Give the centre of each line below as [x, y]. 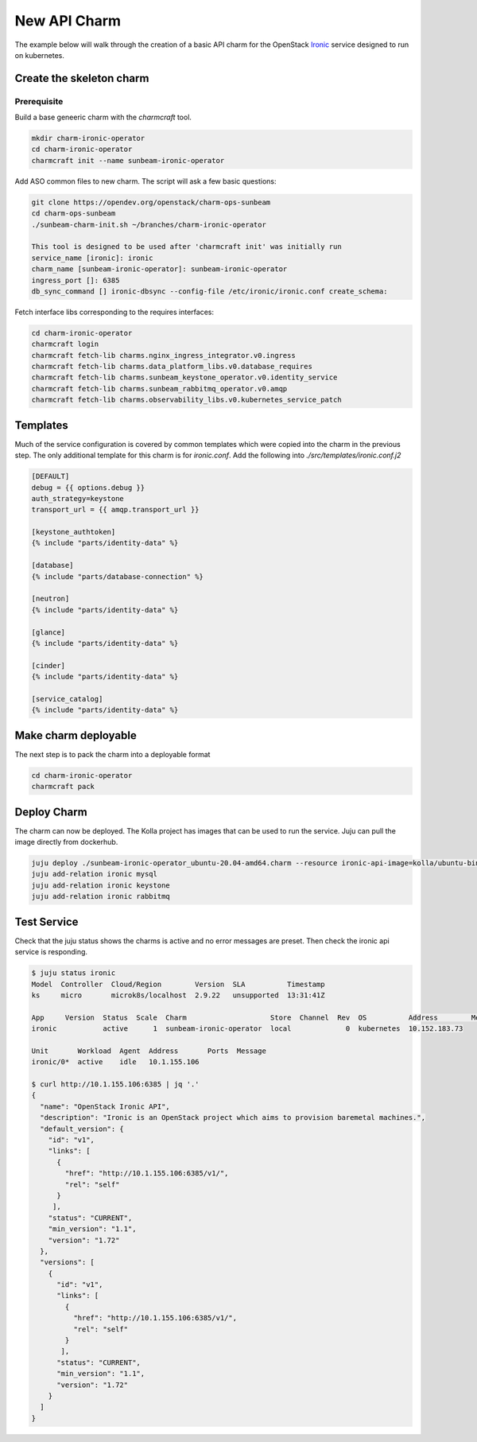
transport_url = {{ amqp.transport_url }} [115, 510]
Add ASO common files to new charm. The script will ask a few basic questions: [145, 181]
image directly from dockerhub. [66, 842]
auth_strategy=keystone [78, 498]
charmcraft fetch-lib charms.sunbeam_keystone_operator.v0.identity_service [184, 377]
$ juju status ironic [74, 973]
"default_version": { [82, 1129]
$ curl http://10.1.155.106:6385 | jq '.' [115, 1084]
